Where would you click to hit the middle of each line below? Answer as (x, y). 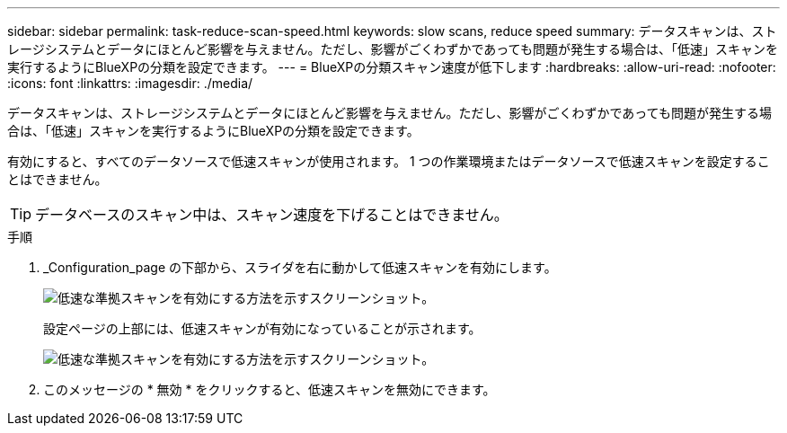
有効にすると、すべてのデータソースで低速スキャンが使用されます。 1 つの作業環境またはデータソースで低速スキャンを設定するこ (389, 161)
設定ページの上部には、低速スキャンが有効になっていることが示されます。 (262, 328)
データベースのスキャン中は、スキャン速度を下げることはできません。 (272, 215)
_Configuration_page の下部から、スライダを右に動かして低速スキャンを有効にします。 (300, 267)
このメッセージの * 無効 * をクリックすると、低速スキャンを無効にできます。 (270, 389)
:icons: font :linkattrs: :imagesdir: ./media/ (130, 83)
